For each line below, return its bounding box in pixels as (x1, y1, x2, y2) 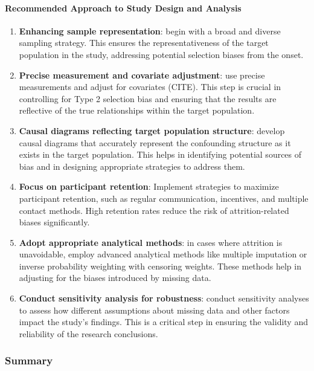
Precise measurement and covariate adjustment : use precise (19, 68, 265, 81)
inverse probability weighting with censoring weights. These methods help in (19, 259, 301, 272)
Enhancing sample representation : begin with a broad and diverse (19, 24, 281, 37)
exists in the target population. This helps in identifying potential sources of (19, 148, 302, 161)
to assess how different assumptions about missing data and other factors (19, 303, 290, 316)
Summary (5, 353, 53, 368)
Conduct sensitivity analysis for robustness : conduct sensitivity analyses (19, 292, 309, 305)
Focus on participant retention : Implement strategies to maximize (19, 180, 279, 193)
